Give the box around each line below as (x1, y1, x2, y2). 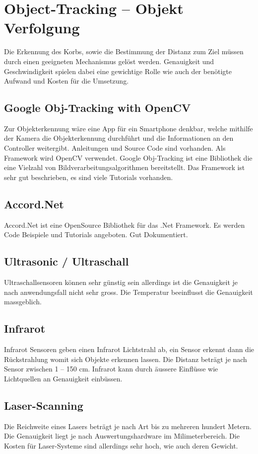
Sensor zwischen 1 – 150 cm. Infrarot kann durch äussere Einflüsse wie (4, 363, 218, 374)
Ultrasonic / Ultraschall (4, 254, 129, 269)
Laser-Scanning (4, 397, 83, 413)
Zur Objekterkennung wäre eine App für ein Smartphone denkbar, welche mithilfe (4, 123, 253, 133)
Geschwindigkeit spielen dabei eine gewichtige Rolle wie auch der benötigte (4, 66, 232, 76)
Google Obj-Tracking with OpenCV (4, 100, 191, 115)
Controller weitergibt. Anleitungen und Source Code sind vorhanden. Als (4, 143, 226, 153)
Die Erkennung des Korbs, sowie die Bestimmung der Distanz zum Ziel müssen (4, 46, 244, 57)
